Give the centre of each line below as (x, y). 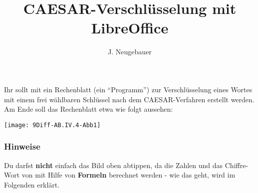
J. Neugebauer (130, 52)
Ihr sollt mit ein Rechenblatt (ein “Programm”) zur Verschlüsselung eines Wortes (128, 89)
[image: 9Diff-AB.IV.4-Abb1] (52, 125)
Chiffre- (237, 165)
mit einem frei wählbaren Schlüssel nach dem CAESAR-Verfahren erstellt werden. (129, 99)
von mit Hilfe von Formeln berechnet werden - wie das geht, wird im (129, 175)
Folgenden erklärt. (32, 184)
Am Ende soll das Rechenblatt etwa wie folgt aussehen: (89, 109)
